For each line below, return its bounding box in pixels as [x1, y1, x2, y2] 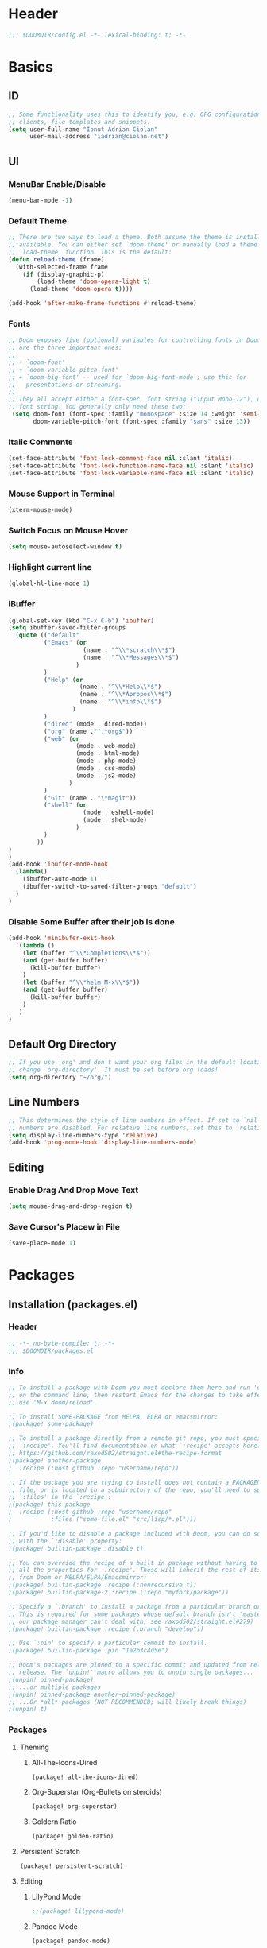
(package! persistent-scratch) [19, 1862, 124, 1870]
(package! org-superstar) [31, 1803, 118, 1811]
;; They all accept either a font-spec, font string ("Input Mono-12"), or [8, 395, 265, 404]
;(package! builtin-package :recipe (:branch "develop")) [8, 1625, 204, 1633]
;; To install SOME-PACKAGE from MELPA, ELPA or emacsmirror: [8, 1412, 219, 1421]
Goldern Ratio [31, 1817, 77, 1826]
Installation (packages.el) [8, 1297, 138, 1311]
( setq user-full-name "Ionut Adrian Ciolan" [8, 125, 158, 134]
